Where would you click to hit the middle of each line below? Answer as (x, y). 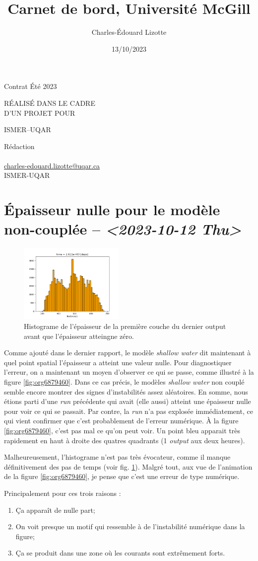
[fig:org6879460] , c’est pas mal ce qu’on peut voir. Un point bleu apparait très (122, 430)
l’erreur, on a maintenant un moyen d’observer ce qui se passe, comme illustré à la (129, 372)
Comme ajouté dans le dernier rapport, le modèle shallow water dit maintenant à (128, 353)
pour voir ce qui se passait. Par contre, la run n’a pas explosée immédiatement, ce (129, 411)
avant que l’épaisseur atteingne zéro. (79, 336)
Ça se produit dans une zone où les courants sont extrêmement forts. (120, 553)
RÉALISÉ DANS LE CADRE (50, 103)
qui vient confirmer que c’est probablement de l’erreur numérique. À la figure (121, 421)
